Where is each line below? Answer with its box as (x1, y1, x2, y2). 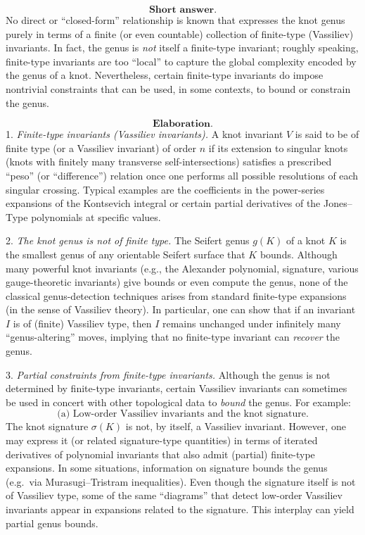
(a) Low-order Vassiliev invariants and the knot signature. (57, 409, 309, 420)
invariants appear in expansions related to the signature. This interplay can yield (6, 502, 354, 516)
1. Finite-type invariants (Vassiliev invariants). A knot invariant (6, 127, 283, 141)
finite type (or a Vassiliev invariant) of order (6, 140, 196, 155)
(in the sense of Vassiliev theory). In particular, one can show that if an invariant (6, 302, 356, 317)
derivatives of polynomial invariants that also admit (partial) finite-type (6, 446, 315, 461)
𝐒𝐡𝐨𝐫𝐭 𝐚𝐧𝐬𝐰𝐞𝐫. (148, 5, 217, 15)
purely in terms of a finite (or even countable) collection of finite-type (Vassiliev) (6, 26, 354, 41)
